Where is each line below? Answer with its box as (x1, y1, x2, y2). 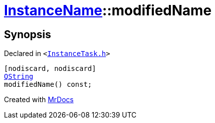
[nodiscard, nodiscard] (4, 64, 96, 73)
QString (4, 72, 34, 81)
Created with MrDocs (4, 95, 74, 104)
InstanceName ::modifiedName (4, 2, 212, 19)
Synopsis (4, 28, 51, 41)
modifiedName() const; (4, 80, 92, 89)
